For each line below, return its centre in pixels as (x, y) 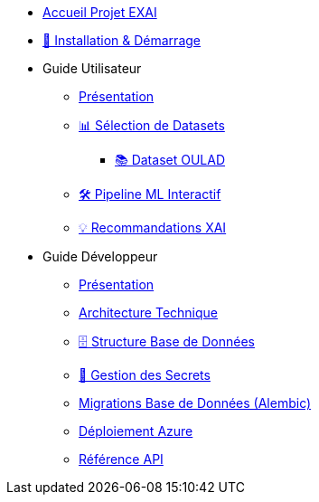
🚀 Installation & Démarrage (122, 40)
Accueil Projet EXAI (100, 12)
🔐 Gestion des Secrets (145, 375)
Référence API (121, 459)
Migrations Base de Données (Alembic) (195, 403)
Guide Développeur (100, 256)
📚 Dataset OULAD (170, 160)
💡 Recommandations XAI (153, 227)
